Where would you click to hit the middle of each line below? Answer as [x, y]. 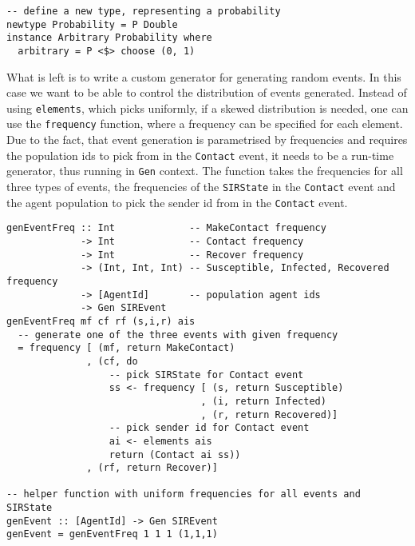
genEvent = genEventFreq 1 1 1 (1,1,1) [112, 534]
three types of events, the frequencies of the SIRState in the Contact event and [201, 187]
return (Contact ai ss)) [175, 454]
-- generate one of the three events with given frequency [178, 335]
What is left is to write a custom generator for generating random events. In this [204, 76]
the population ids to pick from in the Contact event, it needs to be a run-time [200, 155]
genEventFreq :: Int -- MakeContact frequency [166, 228]
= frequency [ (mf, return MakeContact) [126, 348]
